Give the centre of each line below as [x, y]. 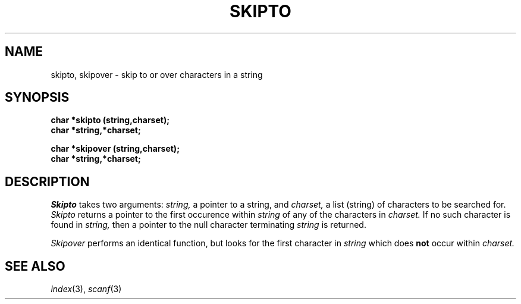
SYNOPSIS [37, 98]
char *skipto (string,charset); [110, 120]
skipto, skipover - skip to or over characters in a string [157, 74]
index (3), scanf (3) [86, 289]
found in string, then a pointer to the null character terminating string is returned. [208, 225]
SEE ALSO [35, 266]
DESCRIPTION [47, 181]
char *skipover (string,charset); [115, 149]
